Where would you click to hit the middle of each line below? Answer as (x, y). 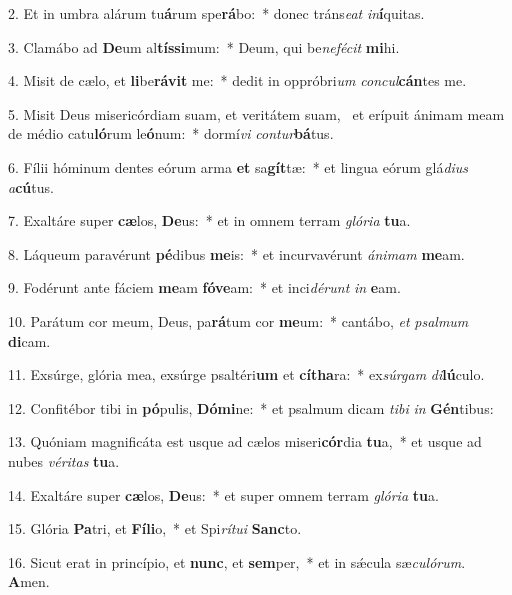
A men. (29, 581)
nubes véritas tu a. (64, 460)
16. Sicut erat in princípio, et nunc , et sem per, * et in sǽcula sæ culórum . (237, 561)
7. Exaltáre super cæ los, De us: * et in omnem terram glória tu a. (209, 220)
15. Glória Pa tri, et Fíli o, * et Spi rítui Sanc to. (155, 528)
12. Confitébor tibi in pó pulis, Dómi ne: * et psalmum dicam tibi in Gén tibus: (251, 407)
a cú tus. (31, 186)
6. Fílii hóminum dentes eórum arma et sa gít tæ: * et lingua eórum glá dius (238, 166)
